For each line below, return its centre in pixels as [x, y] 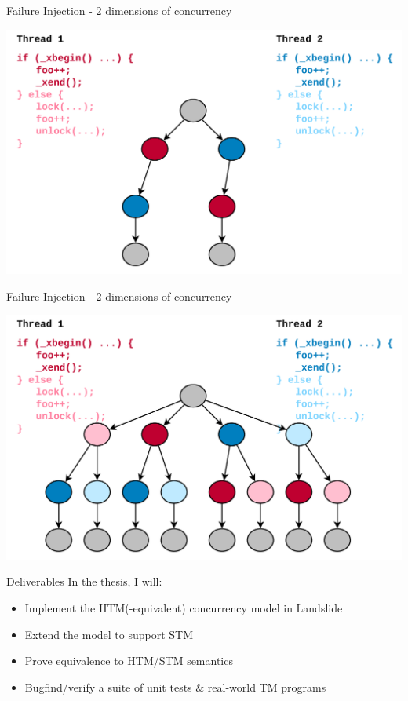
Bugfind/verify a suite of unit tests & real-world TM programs [175, 686]
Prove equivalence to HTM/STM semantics [129, 661]
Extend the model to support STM [109, 634]
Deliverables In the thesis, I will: [84, 581]
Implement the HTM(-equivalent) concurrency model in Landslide [184, 608]
